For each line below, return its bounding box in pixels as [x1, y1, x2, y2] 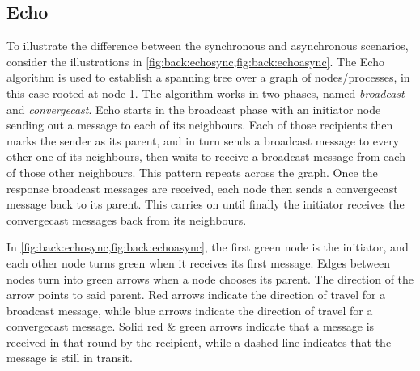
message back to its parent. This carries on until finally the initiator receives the [6, 196, 405, 213]
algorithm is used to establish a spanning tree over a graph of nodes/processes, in [6, 69, 410, 86]
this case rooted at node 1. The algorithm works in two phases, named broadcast [6, 84, 405, 101]
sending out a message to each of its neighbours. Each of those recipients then [6, 116, 393, 133]
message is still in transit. [6, 349, 133, 366]
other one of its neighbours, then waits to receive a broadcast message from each [6, 148, 405, 165]
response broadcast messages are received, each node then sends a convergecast [6, 179, 398, 196]
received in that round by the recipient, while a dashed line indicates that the [6, 333, 392, 350]
